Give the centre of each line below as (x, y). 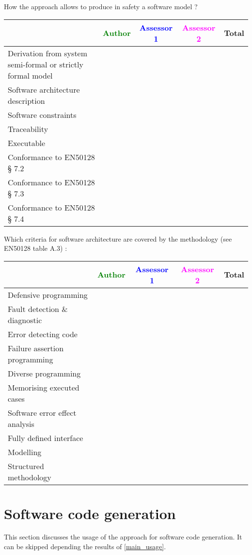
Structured (26, 466)
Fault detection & (38, 309)
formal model (30, 75)
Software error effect (42, 412)
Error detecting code (43, 334)
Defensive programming (48, 294)
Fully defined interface (46, 438)
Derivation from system (48, 53)
